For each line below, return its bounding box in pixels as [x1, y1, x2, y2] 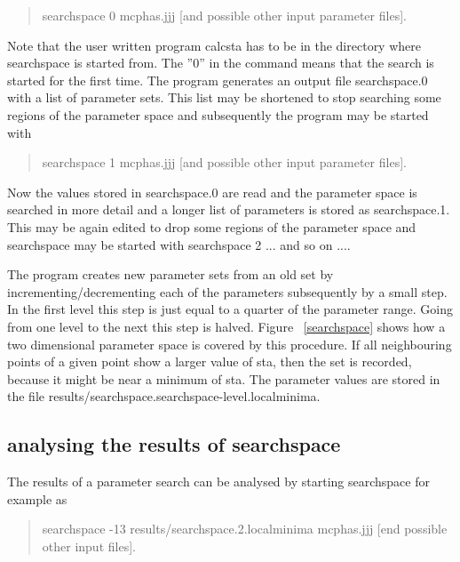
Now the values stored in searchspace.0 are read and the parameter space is [7, 182, 417, 201]
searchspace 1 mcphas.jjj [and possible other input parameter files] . [42, 153, 407, 172]
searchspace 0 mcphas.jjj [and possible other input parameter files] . [42, 6, 407, 24]
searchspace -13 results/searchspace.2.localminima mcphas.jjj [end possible [42, 519, 448, 538]
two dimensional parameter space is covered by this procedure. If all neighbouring [7, 334, 452, 353]
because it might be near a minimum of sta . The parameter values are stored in [7, 369, 440, 388]
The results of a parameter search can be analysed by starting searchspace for [7, 472, 430, 491]
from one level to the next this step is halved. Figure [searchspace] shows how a [7, 317, 446, 335]
